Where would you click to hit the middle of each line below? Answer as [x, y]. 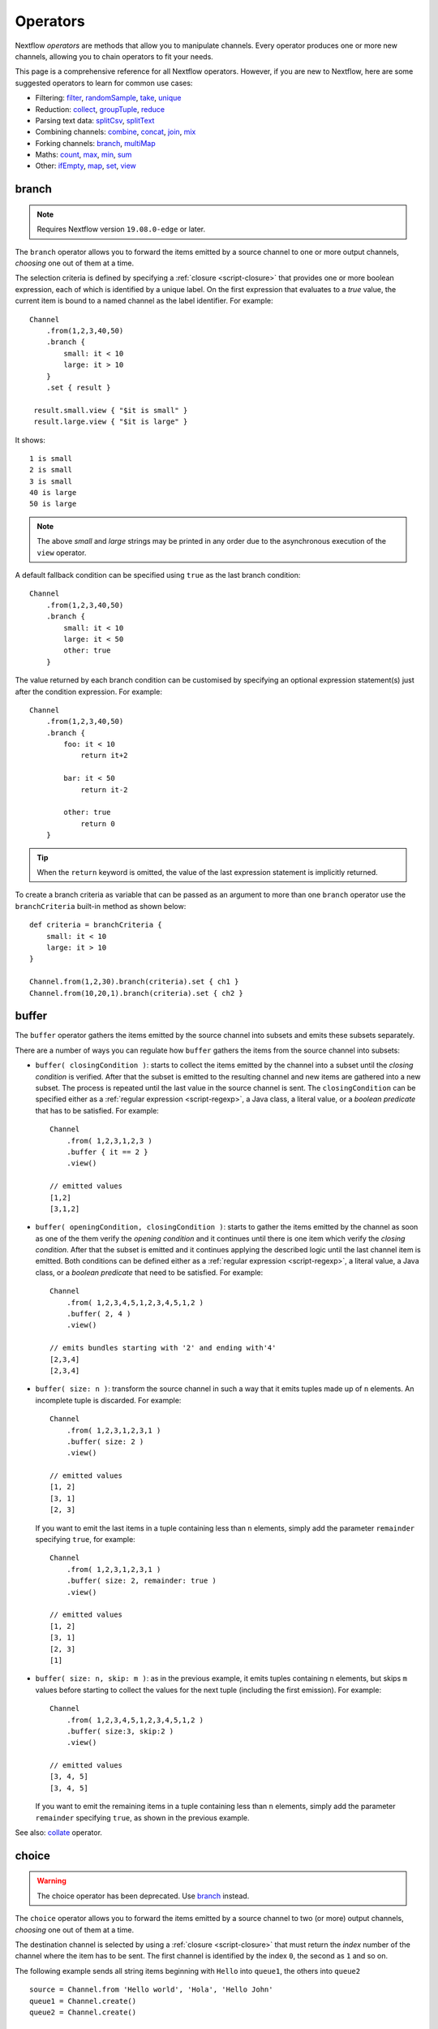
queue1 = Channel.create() [83, 2001]
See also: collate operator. [59, 1833]
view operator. [62, 553]
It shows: [30, 440]
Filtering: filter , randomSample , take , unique [108, 98]
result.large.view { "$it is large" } [111, 422]
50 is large [53, 504]
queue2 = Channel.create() [83, 2012]
